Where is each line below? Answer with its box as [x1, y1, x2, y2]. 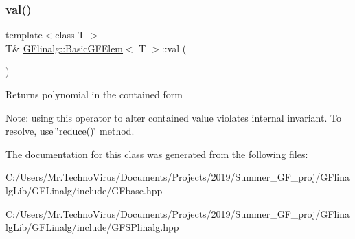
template [5, 27, 43, 42]
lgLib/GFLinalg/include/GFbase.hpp [5, 183, 163, 197]
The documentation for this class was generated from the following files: [5, 146, 308, 161]
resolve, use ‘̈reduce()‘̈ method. [5, 124, 135, 138]
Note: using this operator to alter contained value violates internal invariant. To [5, 110, 341, 124]
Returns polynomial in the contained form [5, 87, 183, 101]
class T [55, 27, 85, 42]
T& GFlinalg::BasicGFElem [5, 41, 124, 55]
